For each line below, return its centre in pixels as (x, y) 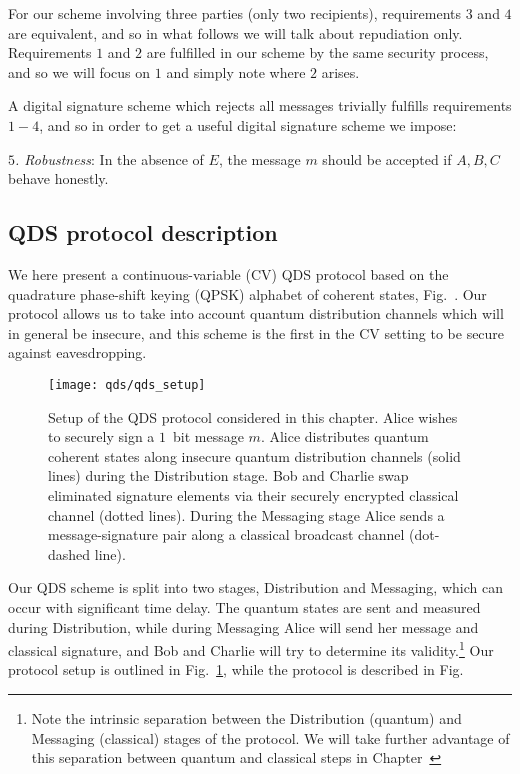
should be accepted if (387, 158)
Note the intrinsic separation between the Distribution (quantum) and (246, 717)
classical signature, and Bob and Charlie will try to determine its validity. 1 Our (251, 648)
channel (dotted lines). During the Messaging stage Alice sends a (246, 514)
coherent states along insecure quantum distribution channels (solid (254, 455)
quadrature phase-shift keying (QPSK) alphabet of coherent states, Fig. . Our (247, 293)
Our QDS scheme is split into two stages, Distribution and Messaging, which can (255, 587)
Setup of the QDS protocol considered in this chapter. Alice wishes (253, 416)
